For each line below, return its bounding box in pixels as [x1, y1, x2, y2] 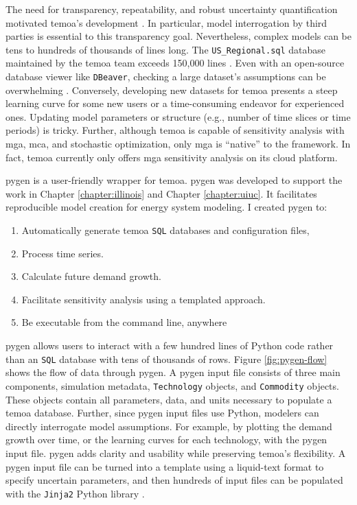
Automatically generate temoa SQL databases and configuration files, [21, 223, 310, 237]
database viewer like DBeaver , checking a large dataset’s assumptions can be [5, 69, 326, 84]
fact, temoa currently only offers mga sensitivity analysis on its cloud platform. [5, 150, 338, 164]
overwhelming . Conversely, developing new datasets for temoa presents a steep [5, 82, 338, 97]
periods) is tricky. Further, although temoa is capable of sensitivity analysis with [5, 123, 345, 137]
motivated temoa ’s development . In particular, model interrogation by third [5, 15, 327, 30]
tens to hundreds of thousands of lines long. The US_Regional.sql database [5, 42, 326, 56]
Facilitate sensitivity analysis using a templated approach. [21, 292, 266, 306]
